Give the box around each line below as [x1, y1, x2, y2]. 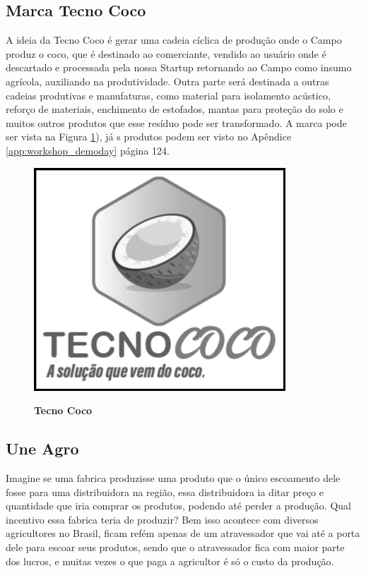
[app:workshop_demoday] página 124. [6, 143, 170, 157]
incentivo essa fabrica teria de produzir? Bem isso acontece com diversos [6, 512, 319, 526]
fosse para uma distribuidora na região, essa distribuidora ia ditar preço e [6, 484, 324, 499]
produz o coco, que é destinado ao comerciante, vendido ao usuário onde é [6, 46, 326, 61]
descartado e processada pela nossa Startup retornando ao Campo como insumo [6, 60, 352, 75]
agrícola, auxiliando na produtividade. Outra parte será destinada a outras [6, 73, 329, 88]
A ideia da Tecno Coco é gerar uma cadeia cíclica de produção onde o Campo [6, 32, 342, 47]
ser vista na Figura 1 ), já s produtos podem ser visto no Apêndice [6, 129, 292, 144]
